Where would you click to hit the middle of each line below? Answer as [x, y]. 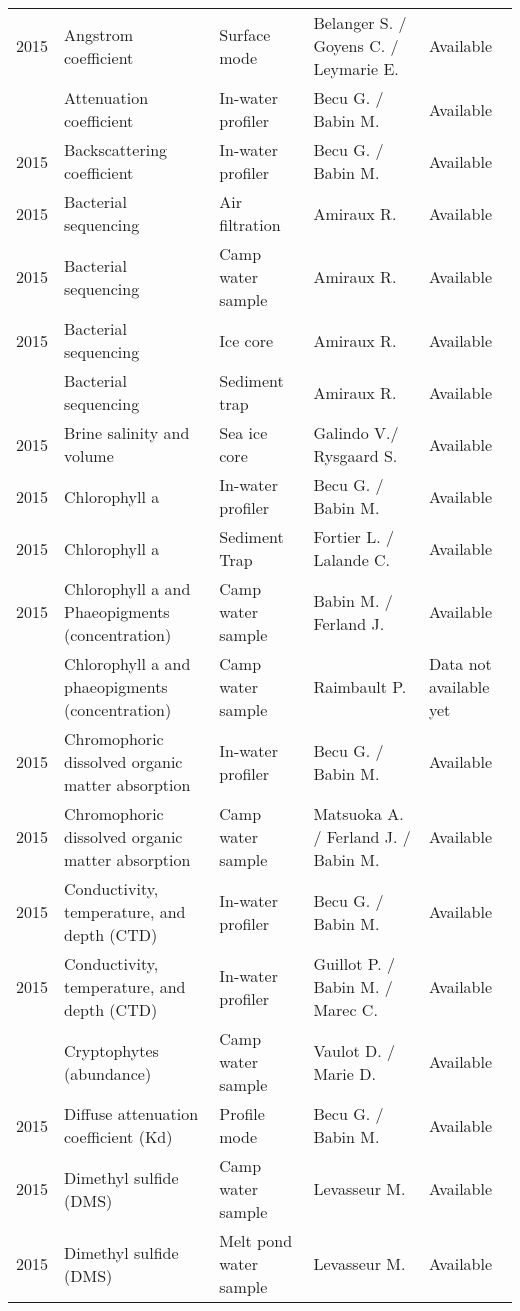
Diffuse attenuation [131, 1113]
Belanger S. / [360, 22]
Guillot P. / [354, 963]
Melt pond [256, 1240]
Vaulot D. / [354, 1050]
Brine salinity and [127, 432]
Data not [460, 663]
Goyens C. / [356, 45]
